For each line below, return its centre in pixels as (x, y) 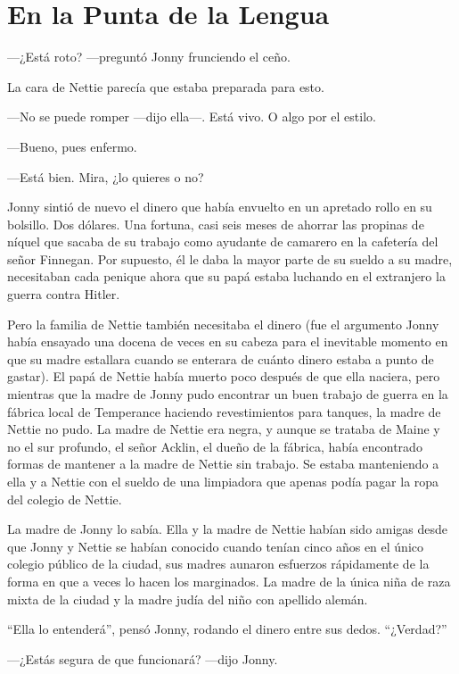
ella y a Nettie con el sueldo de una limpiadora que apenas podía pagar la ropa (223, 481)
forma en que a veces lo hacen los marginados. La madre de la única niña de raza (229, 581)
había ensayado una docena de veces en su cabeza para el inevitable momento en (228, 341)
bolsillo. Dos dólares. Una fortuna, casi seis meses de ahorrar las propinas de (216, 224)
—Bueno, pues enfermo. (72, 146)
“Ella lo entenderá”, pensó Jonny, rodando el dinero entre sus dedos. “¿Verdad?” (227, 629)
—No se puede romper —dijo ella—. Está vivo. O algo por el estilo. (192, 116)
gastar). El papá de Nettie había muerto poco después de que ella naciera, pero (224, 376)
